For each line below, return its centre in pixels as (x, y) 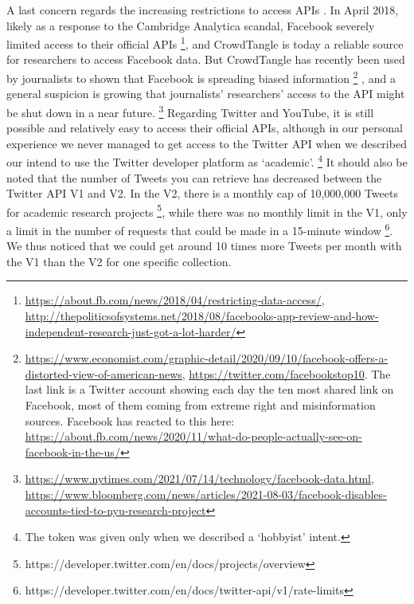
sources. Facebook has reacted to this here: (130, 420)
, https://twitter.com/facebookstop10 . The (286, 373)
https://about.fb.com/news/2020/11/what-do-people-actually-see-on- (193, 436)
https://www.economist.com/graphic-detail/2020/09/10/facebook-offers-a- (207, 358)
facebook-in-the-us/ (72, 451)
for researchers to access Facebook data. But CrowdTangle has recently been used (206, 59)
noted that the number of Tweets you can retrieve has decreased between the (194, 177)
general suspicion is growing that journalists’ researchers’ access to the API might (206, 94)
